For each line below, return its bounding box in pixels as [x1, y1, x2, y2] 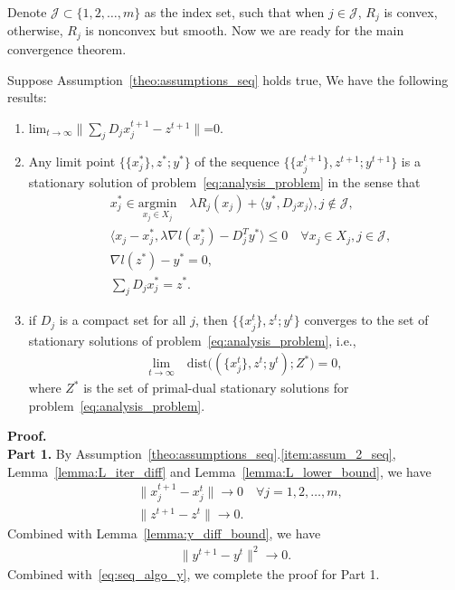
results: [7, 88, 47, 107]
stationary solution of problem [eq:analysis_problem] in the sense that [28, 172, 421, 191]
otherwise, [7, 21, 63, 40]
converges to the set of [304, 310, 429, 329]
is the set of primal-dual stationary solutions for [83, 378, 349, 397]
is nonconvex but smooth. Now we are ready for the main [85, 21, 404, 40]
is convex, [384, 3, 438, 21]
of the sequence [194, 152, 280, 171]
